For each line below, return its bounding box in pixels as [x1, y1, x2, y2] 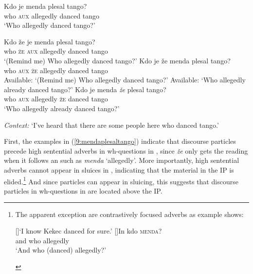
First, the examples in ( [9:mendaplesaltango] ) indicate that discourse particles [4, 136, 236, 146]
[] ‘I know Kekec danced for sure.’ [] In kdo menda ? [15, 225, 162, 235]
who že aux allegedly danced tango [4, 46, 108, 56]
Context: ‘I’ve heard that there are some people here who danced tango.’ [4, 119, 219, 130]
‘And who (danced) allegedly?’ [15, 245, 107, 255]
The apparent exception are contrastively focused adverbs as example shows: [15, 209, 244, 219]
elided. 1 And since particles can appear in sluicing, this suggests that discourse [4, 175, 238, 186]
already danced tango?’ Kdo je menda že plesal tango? [4, 84, 166, 94]
